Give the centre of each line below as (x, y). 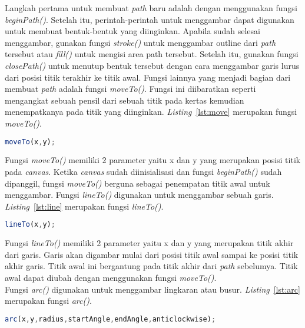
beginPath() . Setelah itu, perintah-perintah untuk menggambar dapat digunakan (150, 19)
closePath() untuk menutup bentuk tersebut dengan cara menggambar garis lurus (152, 65)
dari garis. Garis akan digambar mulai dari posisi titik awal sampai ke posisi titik (152, 254)
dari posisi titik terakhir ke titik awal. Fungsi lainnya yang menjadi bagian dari (148, 77)
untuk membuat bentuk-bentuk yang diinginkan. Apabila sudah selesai (132, 31)
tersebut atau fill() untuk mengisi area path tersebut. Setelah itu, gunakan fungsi (152, 54)
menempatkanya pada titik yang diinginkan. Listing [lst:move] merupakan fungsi (151, 112)
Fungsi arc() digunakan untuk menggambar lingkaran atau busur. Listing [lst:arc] (152, 289)
